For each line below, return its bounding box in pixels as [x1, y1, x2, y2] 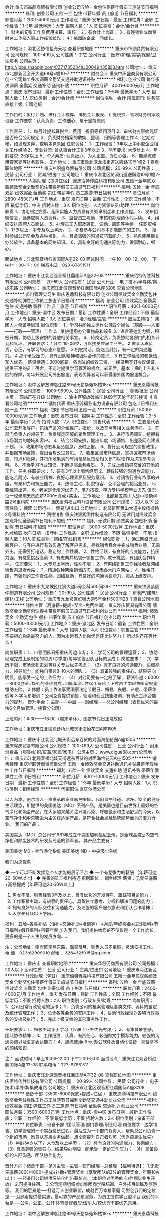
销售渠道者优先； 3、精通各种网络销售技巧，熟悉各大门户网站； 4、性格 [5, 567, 151, 572]
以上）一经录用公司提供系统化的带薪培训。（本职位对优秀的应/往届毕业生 [5, 1175, 151, 1181]
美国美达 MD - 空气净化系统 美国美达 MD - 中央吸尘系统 [5, 848, 118, 854]
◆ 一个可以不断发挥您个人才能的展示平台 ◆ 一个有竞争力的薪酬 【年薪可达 [5, 869, 157, 875]
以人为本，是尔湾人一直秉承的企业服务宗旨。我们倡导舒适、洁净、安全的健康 [5, 797, 160, 802]
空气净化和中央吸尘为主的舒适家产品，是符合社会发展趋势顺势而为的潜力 [5, 815, 151, 821]
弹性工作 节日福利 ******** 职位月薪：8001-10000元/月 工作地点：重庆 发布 [5, 774, 160, 779]
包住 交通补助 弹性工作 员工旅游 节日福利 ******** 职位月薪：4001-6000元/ [5, 304, 160, 309]
